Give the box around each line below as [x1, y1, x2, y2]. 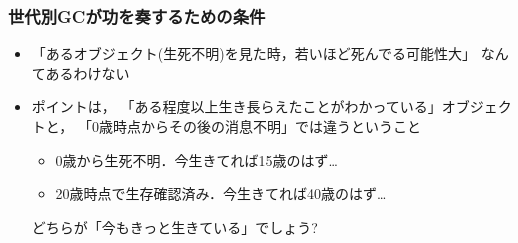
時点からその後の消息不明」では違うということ [112, 116, 421, 136]
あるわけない [45, 62, 130, 83]
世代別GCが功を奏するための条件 [8, 3, 266, 28]
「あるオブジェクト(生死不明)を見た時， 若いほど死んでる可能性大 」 [31, 43, 477, 64]
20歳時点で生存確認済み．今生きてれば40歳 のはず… [55, 183, 387, 204]
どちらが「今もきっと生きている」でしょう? [31, 216, 318, 237]
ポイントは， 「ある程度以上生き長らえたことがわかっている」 [31, 96, 442, 117]
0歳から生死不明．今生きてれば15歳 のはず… [55, 149, 338, 170]
